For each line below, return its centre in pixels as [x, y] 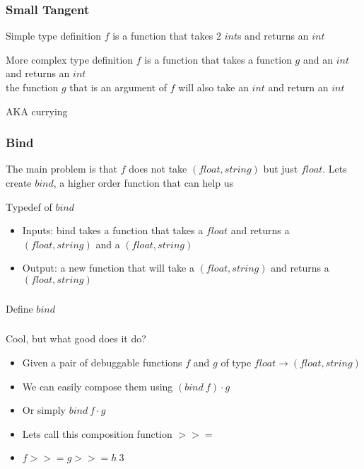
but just [281, 169]
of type [236, 362]
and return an [298, 87]
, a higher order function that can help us [143, 183]
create [19, 183]
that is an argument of [118, 87]
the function [32, 87]
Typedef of [29, 206]
